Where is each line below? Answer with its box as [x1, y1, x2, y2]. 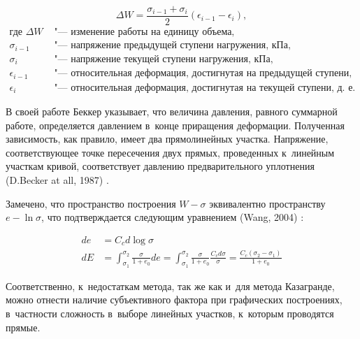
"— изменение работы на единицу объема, [54, 27, 235, 38]
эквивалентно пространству [209, 196, 326, 210]
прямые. [6, 319, 41, 334]
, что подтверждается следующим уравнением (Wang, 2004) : [41, 210, 304, 224]
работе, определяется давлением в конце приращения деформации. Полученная [6, 117, 345, 132]
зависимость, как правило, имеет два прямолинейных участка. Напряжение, [6, 131, 329, 146]
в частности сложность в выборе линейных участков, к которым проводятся [6, 306, 334, 320]
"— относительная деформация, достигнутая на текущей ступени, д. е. [54, 82, 356, 93]
